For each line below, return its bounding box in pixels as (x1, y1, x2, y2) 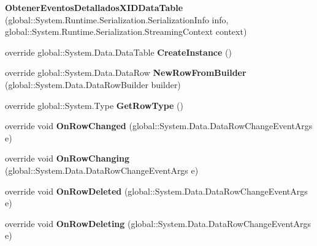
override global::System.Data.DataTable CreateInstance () (5, 45, 232, 58)
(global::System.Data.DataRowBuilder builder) (5, 78, 181, 91)
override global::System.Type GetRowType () (5, 99, 183, 111)
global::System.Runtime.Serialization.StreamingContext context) (5, 25, 247, 38)
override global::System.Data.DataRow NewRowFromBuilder (5, 66, 246, 79)
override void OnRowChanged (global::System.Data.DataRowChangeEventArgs (5, 119, 313, 132)
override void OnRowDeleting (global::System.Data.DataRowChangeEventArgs (5, 217, 311, 229)
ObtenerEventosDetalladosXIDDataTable (5, 1, 183, 13)
